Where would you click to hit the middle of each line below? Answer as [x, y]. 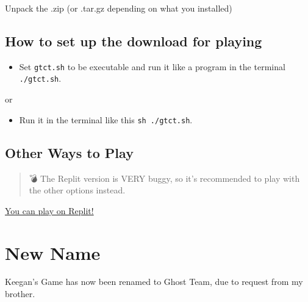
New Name [53, 252]
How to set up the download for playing [134, 41]
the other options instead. [77, 190]
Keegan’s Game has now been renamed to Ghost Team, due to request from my [154, 282]
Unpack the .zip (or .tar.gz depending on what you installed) [119, 8]
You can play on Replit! [49, 210]
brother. [20, 294]
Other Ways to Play [69, 152]
